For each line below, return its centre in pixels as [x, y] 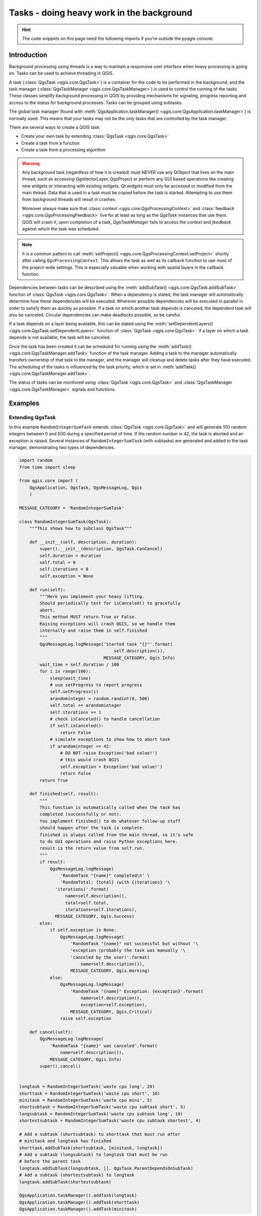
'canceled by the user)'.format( [110, 957]
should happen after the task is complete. [92, 828]
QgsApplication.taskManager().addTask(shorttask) [79, 1202]
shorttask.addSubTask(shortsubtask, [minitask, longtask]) [91, 1148]
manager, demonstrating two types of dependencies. [62, 447]
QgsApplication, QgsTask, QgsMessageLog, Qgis [86, 487]
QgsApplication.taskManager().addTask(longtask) [78, 1196]
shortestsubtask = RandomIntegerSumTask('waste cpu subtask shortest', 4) [110, 1121]
